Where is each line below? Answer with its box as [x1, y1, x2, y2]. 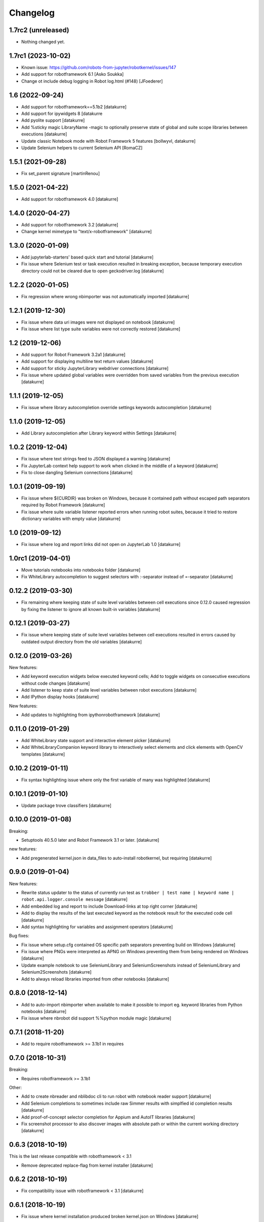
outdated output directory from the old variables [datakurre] [21, 638, 142, 645]
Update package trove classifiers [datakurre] [21, 802, 112, 808]
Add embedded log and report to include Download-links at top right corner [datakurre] [21, 903, 198, 909]
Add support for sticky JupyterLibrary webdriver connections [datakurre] [21, 365, 169, 371]
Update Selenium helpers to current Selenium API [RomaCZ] [21, 145, 143, 151]
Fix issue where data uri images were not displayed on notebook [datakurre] [21, 319, 175, 325]
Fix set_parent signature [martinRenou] [21, 170, 100, 176]
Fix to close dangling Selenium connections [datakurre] [21, 469, 133, 475]
